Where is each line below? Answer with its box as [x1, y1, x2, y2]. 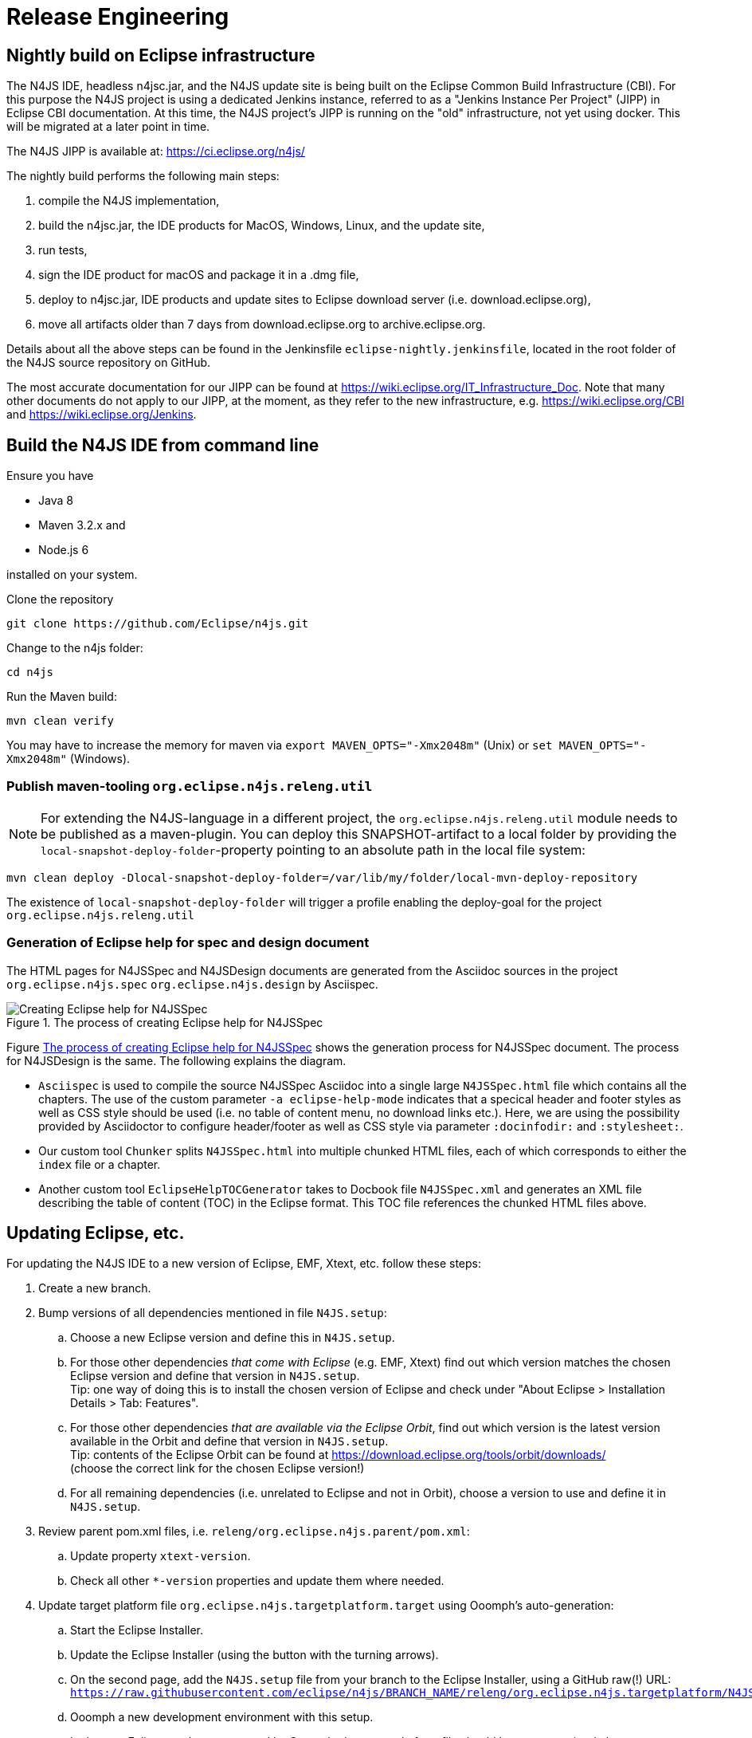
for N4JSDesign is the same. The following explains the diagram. [6, 1053, 347, 1068]
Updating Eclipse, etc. [6, 1222, 185, 1243]
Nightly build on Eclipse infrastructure [6, 45, 315, 65]
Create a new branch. [38, 1281, 151, 1296]
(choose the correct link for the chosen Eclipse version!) [70, 1461, 365, 1476]
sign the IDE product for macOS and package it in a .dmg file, [38, 268, 359, 282]
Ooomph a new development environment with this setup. [70, 1710, 374, 1724]
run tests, [38, 243, 88, 258]
